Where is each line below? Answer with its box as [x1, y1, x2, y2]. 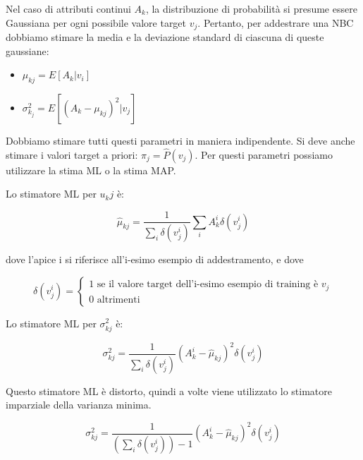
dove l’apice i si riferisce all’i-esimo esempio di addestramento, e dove [6, 251, 304, 266]
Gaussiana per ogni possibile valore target [6, 15, 187, 30]
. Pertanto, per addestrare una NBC [197, 15, 354, 30]
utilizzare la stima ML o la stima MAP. [6, 162, 176, 177]
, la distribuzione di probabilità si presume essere [145, 1, 357, 16]
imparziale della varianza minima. [6, 397, 152, 412]
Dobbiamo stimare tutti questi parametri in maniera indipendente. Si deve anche [6, 133, 355, 148]
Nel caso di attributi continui [6, 1, 131, 16]
